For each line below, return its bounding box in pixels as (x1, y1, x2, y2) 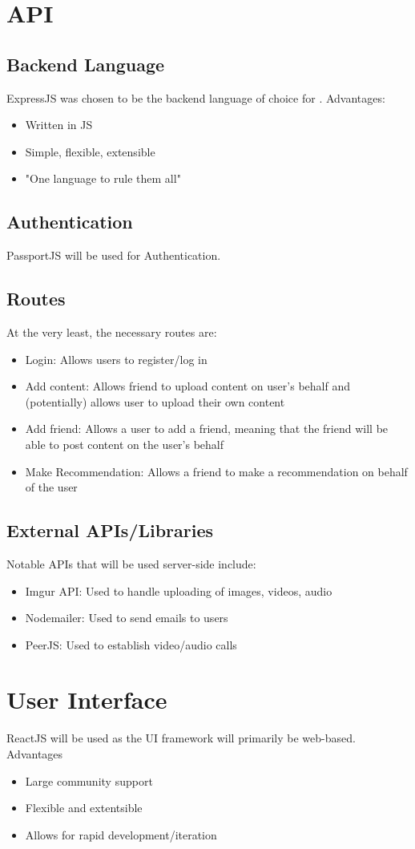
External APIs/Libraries (6, 518, 214, 543)
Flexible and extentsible (25, 799, 143, 816)
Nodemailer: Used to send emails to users (25, 609, 228, 626)
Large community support (25, 772, 153, 789)
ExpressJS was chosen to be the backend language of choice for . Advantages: (6, 89, 385, 106)
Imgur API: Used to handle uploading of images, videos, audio (25, 582, 332, 599)
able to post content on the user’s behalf (25, 435, 224, 452)
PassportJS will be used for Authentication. (6, 247, 221, 264)
